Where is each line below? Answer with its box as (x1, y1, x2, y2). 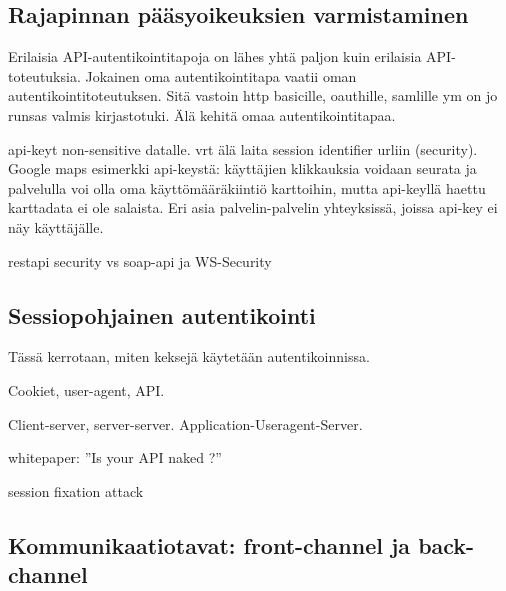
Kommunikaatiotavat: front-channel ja (8, 529, 411, 560)
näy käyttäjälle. (8, 216, 104, 237)
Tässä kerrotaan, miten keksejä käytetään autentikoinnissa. (8, 346, 370, 367)
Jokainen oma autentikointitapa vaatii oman (85, 65, 357, 86)
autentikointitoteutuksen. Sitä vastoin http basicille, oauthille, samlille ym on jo (8, 85, 498, 106)
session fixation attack (8, 480, 144, 501)
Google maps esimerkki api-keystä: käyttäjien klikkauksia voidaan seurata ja (8, 158, 477, 179)
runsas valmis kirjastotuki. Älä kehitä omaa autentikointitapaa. (8, 104, 396, 125)
